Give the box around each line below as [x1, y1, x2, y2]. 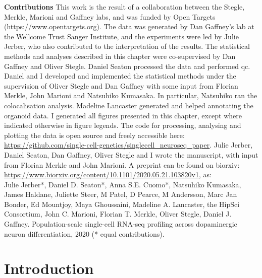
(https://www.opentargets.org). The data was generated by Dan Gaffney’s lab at [4, 21, 254, 32]
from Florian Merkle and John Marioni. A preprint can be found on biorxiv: [4, 159, 240, 170]
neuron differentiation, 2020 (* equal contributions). [4, 228, 165, 239]
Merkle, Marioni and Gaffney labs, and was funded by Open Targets [4, 11, 216, 22]
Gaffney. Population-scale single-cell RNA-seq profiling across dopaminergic [4, 219, 237, 229]
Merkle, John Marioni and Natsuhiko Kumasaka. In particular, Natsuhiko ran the [4, 90, 257, 101]
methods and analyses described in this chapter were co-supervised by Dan [4, 50, 236, 61]
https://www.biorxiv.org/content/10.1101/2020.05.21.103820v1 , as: [4, 169, 212, 180]
